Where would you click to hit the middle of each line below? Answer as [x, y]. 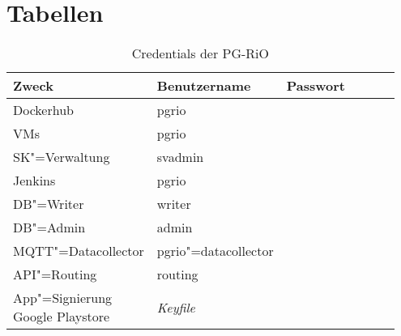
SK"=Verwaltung [62, 157]
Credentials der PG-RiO [200, 53]
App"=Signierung [63, 298]
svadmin [180, 157]
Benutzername [204, 86]
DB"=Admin [49, 228]
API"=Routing [55, 274]
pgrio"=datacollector [215, 251]
